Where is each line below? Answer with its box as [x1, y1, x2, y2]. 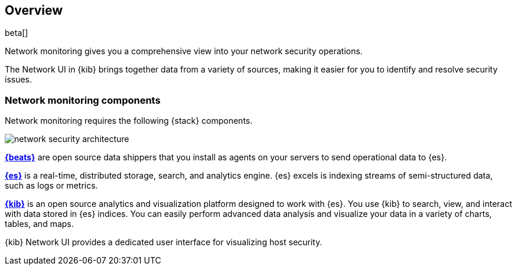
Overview [5, 3, 63, 18]
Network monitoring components [5, 94, 161, 106]
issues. [5, 74, 32, 85]
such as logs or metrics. [5, 180, 98, 191]
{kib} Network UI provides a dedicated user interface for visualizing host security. [5, 237, 323, 248]
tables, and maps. [5, 219, 74, 229]
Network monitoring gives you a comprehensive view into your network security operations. [5, 46, 363, 57]
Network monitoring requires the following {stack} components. [5, 116, 253, 126]
